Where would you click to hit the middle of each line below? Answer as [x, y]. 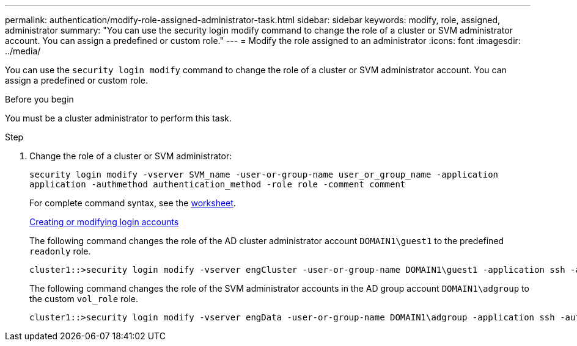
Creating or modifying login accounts [104, 222]
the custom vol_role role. [84, 299]
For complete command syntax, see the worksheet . [133, 203]
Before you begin [39, 99]
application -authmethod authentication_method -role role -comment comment [218, 184]
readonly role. [60, 251]
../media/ [23, 51]
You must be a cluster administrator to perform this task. [118, 118]
